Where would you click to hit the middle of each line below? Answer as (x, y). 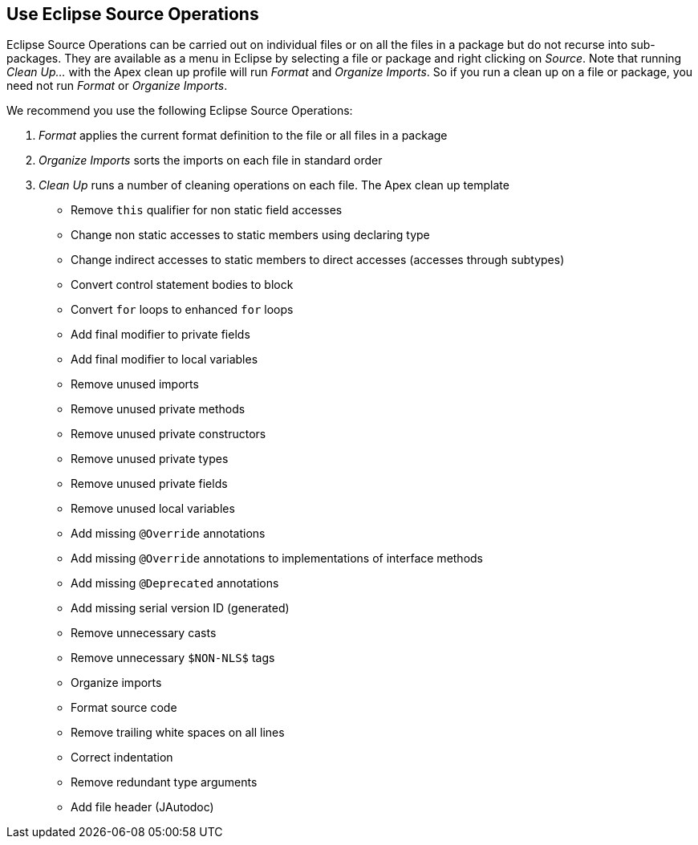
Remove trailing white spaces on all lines (178, 733)
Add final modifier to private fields (160, 335)
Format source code (124, 708)
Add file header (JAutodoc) (142, 807)
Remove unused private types (150, 459)
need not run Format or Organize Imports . (117, 86)
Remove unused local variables (153, 509)
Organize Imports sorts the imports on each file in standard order (211, 160)
